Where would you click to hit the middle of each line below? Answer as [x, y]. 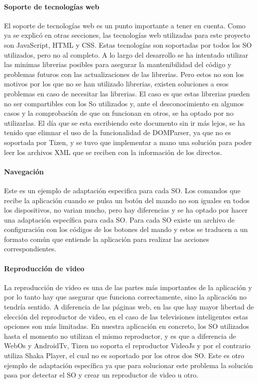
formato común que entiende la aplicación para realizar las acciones [107, 239]
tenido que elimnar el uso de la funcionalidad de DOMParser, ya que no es [118, 132]
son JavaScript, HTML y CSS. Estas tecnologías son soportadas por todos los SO [128, 44]
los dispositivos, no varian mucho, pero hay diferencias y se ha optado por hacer [126, 210]
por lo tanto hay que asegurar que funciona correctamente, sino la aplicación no [126, 297]
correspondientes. [30, 249]
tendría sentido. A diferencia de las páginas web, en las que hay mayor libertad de [129, 307]
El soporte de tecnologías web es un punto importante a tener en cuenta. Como [125, 25]
